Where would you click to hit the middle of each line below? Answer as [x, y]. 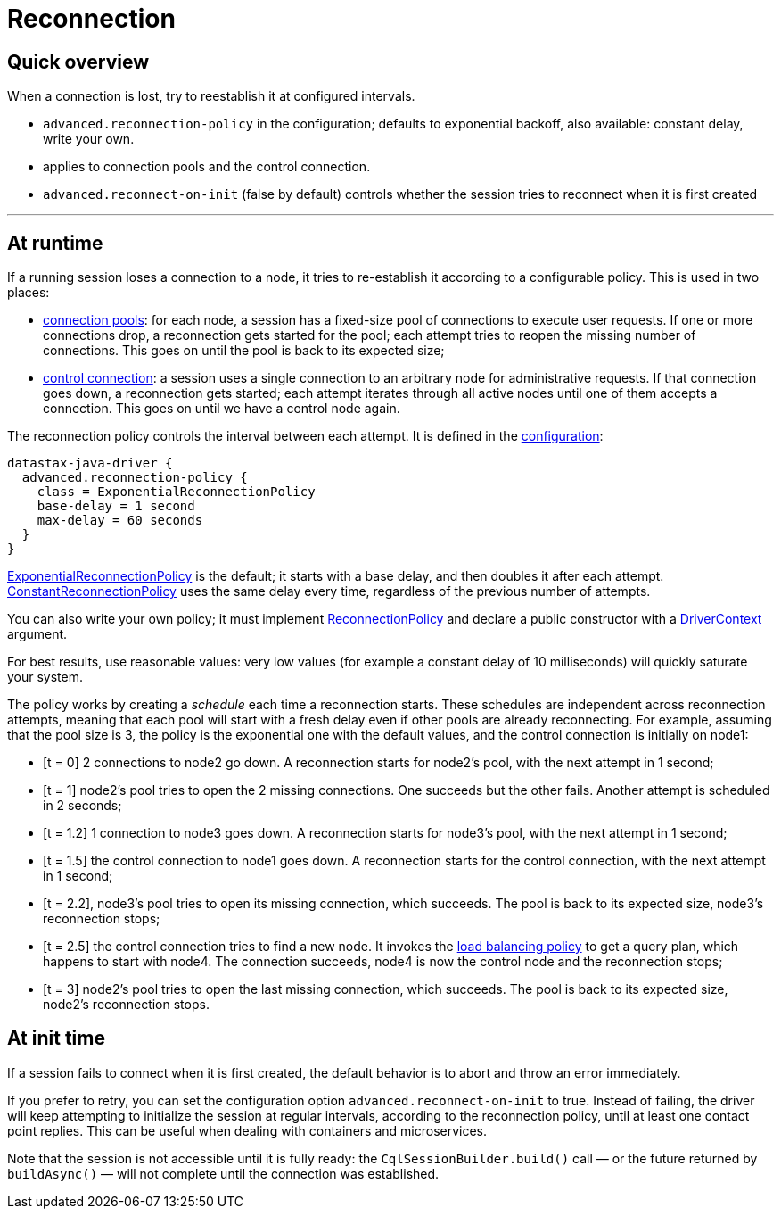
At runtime [55, 243]
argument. [37, 634]
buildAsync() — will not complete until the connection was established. [223, 1173]
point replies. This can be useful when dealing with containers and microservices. [247, 1130]
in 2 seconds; [82, 806]
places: [29, 293]
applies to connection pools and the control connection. [207, 167]
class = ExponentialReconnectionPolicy [176, 492]
